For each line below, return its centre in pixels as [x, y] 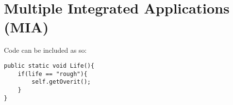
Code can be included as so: [45, 50]
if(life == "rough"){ [52, 74]
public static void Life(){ [49, 66]
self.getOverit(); [61, 82]
